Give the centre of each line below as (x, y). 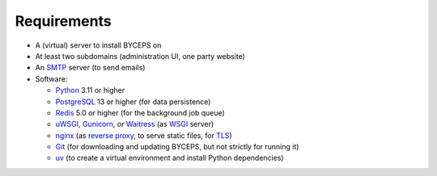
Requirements (64, 21)
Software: (51, 79)
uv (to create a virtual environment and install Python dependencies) (170, 158)
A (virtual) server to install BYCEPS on (98, 45)
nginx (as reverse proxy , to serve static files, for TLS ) (144, 135)
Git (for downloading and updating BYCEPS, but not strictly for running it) (177, 147)
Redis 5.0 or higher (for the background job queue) (140, 112)
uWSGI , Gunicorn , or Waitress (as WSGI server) (135, 124)
